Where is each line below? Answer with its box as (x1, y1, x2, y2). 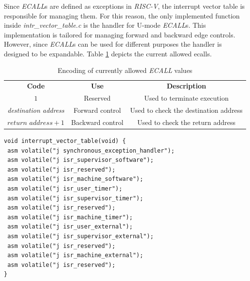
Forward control (73, 105, 121, 115)
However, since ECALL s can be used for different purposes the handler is (4, 39, 222, 49)
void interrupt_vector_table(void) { (4, 138, 126, 145)
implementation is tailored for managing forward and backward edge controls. (4, 29, 235, 39)
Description (166, 81, 206, 91)
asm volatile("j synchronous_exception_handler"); (7, 147, 175, 154)
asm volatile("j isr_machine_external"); (7, 252, 143, 259)
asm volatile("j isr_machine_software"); (7, 176, 143, 183)
